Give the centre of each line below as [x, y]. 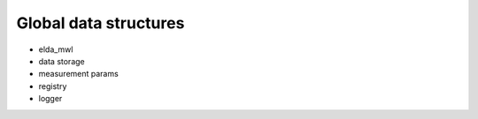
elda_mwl [56, 49]
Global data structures [100, 23]
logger [50, 99]
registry [53, 86]
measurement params [78, 74]
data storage [62, 61]
